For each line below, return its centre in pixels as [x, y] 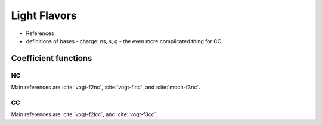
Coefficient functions [52, 58]
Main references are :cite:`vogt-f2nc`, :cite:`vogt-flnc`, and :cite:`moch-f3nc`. [106, 87]
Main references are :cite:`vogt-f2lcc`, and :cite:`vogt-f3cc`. [84, 114]
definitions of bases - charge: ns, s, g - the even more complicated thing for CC [124, 41]
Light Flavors [44, 15]
